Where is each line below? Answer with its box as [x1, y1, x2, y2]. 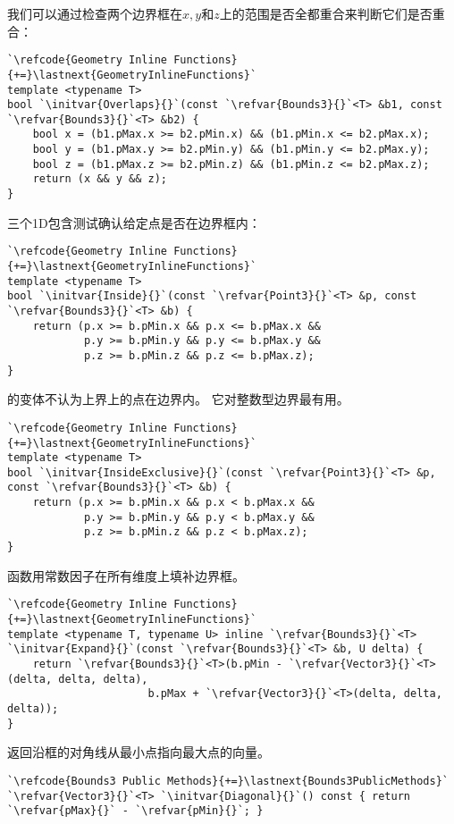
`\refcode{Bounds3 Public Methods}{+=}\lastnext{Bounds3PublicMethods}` [7, 774, 449, 787]
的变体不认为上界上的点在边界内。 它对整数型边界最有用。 [7, 390, 349, 408]
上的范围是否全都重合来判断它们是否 [219, 4, 433, 22]
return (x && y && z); [32, 172, 167, 186]
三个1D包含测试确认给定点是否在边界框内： [7, 213, 261, 231]
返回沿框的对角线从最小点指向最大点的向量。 [7, 743, 270, 761]
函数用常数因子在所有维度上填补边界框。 [7, 566, 245, 584]
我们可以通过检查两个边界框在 [7, 4, 182, 22]
